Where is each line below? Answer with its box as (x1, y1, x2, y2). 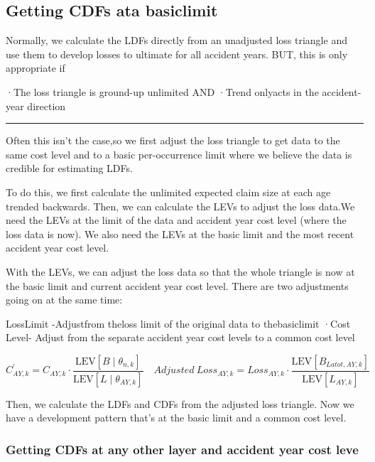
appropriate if (6, 60, 65, 75)
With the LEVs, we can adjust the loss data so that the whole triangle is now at (6, 264, 355, 279)
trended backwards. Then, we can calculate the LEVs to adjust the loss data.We (6, 198, 355, 213)
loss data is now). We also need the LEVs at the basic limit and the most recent (6, 226, 354, 241)
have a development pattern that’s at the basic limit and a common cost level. (6, 410, 347, 425)
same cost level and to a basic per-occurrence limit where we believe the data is (6, 146, 352, 161)
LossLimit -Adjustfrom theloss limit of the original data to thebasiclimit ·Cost (6, 316, 351, 331)
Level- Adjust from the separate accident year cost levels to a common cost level (6, 330, 355, 345)
